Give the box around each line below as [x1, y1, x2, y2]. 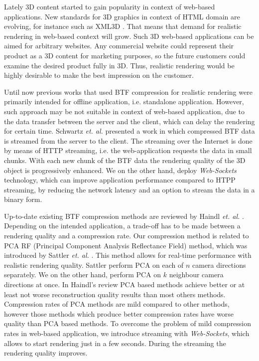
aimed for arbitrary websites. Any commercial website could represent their [4, 40, 234, 51]
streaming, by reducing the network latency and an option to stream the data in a [4, 184, 255, 194]
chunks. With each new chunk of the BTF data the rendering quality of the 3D [4, 155, 246, 165]
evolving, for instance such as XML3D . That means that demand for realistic [4, 21, 242, 31]
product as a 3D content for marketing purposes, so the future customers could [4, 50, 246, 60]
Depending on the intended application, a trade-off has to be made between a [4, 220, 241, 231]
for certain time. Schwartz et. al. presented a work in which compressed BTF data [4, 126, 255, 136]
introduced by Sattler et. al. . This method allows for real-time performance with [4, 250, 252, 260]
